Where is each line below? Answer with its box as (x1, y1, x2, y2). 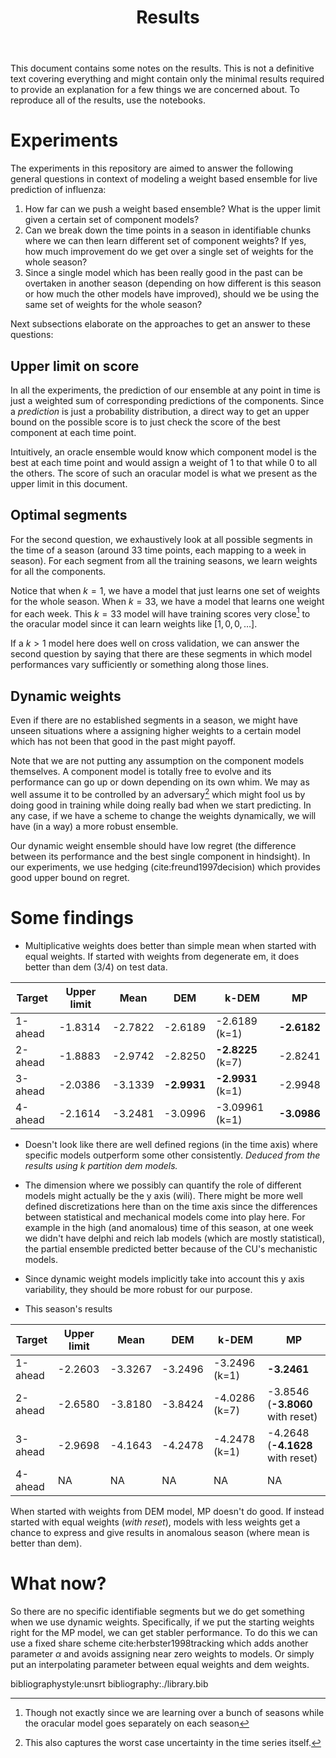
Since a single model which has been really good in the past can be (24, 267, 303, 279)
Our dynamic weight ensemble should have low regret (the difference (10, 839, 297, 851)
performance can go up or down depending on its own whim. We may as (10, 776, 310, 788)
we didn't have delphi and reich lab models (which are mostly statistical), (24, 1232, 325, 1244)
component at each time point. (10, 426, 137, 438)
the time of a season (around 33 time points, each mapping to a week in (10, 544, 307, 556)
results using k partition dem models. (24, 1159, 178, 1171)
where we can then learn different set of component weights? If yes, (24, 235, 307, 247)
